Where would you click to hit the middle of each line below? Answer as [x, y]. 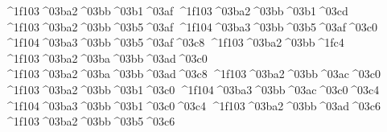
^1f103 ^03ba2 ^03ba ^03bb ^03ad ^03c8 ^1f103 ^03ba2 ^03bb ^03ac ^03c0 [192, 74]
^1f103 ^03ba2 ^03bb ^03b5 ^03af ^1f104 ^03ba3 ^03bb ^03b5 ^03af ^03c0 [191, 26]
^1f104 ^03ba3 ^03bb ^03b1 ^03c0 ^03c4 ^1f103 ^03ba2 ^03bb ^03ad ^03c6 [192, 105]
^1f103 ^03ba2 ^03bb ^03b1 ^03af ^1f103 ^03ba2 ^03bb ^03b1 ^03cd [176, 10]
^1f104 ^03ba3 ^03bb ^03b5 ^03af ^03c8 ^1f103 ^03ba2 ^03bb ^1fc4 [174, 42]
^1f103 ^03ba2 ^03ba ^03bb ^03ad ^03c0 [106, 58]
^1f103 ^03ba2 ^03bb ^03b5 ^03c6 [90, 121]
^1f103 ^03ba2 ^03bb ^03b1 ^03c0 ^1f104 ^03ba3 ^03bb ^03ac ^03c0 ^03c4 [192, 89]
